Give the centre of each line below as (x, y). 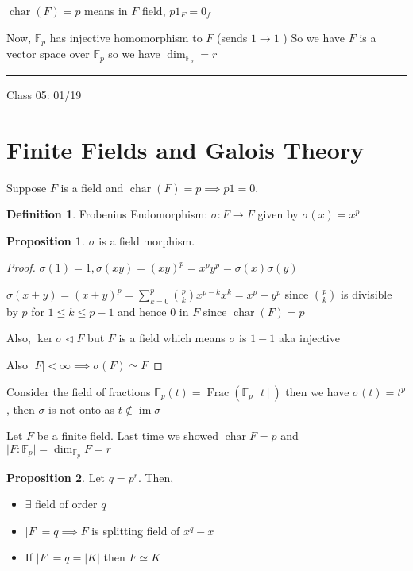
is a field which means (172, 338)
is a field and (92, 187)
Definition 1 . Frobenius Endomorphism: (107, 214)
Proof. (21, 267)
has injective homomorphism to (126, 37)
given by (278, 214)
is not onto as (82, 409)
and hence (142, 311)
